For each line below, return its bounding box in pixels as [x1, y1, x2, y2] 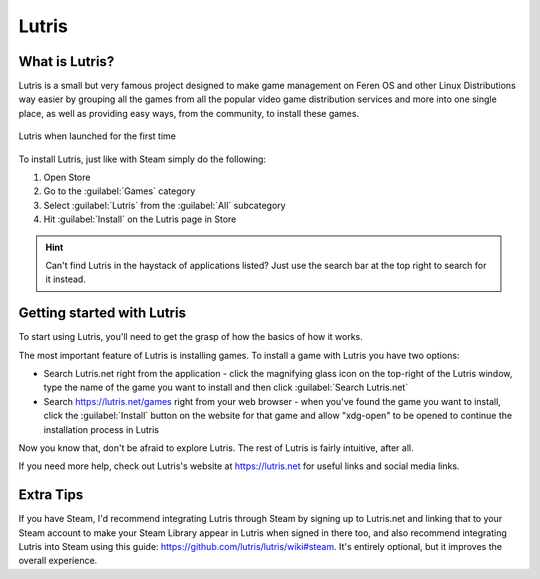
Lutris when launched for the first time [18, 130, 177, 142]
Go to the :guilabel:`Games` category [43, 185, 196, 197]
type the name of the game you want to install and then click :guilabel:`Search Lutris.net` [43, 381, 409, 394]
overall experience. [18, 555, 98, 567]
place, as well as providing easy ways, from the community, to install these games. [18, 107, 360, 119]
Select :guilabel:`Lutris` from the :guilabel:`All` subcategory [43, 199, 286, 211]
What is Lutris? [18, 53, 115, 70]
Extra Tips [18, 486, 84, 504]
